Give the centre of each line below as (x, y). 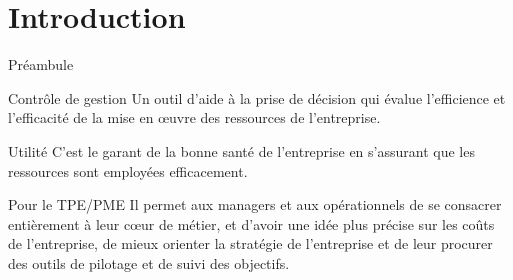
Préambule (41, 64)
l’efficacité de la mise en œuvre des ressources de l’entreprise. (194, 117)
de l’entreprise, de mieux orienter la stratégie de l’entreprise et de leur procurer (250, 243)
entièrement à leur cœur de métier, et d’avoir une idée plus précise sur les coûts (251, 223)
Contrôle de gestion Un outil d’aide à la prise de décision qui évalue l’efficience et (257, 97)
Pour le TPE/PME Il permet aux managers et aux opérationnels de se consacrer (255, 204)
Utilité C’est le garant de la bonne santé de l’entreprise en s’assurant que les (241, 150)
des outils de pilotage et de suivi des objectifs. (149, 262)
